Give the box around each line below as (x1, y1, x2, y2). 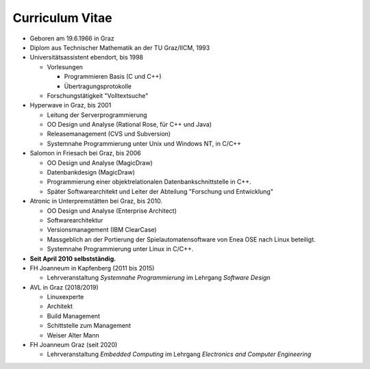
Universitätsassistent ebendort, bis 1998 (29, 53, 144, 62)
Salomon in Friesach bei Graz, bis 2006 (29, 149, 141, 157)
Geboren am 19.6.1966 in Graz (29, 34, 114, 42)
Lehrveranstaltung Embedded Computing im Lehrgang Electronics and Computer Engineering (47, 350, 312, 359)
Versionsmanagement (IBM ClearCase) (47, 226, 157, 234)
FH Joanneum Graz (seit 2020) (29, 341, 118, 349)
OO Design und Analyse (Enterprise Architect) (47, 206, 177, 215)
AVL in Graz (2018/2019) (29, 283, 99, 291)
